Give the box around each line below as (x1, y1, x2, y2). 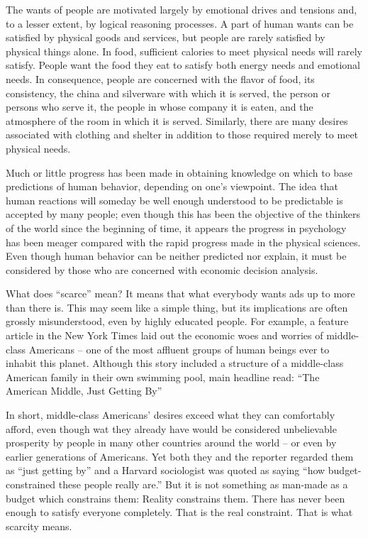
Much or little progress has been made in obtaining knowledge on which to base (6, 165, 352, 180)
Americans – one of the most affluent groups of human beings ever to (28, 341, 330, 356)
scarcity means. (6, 518, 72, 533)
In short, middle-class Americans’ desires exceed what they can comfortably (6, 407, 335, 422)
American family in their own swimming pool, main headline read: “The (6, 369, 320, 384)
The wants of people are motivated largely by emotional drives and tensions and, (6, 2, 357, 16)
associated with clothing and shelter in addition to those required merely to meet (6, 127, 359, 142)
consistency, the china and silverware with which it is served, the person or (6, 85, 330, 100)
